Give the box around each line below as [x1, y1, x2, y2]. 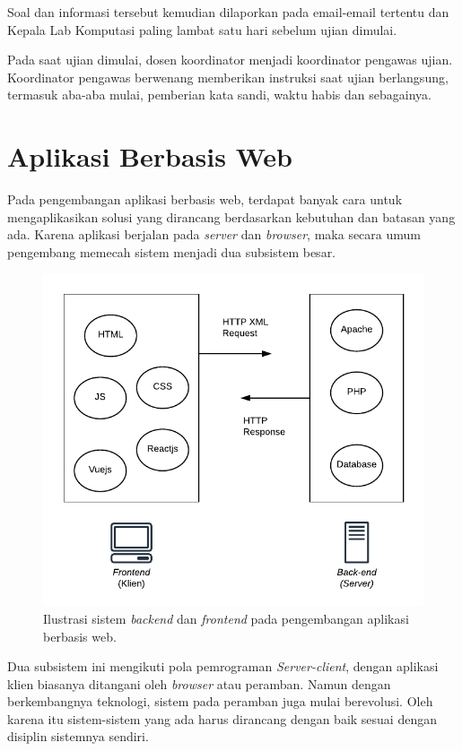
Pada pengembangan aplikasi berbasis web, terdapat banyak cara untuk [7, 190, 403, 209]
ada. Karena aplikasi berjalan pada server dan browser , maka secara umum [7, 225, 421, 244]
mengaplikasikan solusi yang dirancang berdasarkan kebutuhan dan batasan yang [7, 207, 456, 226]
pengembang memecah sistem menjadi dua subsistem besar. [7, 242, 336, 261]
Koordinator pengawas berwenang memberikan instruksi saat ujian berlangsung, [7, 67, 449, 86]
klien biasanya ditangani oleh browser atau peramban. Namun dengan [7, 674, 391, 693]
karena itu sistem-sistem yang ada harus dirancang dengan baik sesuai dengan [7, 709, 437, 728]
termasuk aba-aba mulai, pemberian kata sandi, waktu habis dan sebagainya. [7, 85, 431, 104]
